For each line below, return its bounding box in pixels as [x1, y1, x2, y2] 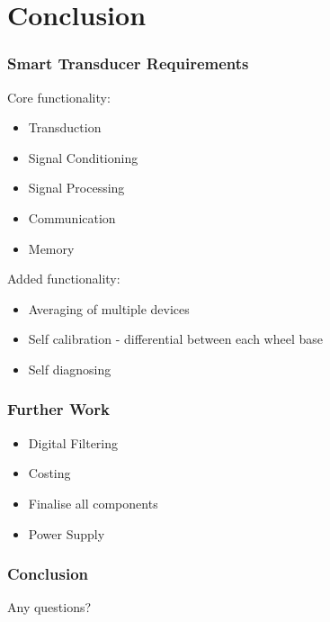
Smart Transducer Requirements [7, 52, 249, 75]
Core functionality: [7, 87, 111, 106]
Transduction [28, 118, 102, 137]
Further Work [7, 398, 110, 420]
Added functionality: [7, 269, 120, 288]
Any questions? [7, 598, 92, 617]
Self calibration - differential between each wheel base [28, 329, 323, 348]
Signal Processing [28, 178, 125, 197]
